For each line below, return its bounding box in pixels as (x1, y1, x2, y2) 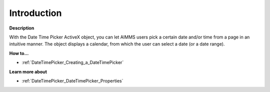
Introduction (9, 7, 62, 18)
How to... (9, 50, 29, 56)
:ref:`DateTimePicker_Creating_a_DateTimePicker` (21, 59, 124, 65)
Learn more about (9, 68, 47, 74)
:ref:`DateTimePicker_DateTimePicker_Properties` (21, 77, 123, 83)
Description (9, 25, 34, 31)
